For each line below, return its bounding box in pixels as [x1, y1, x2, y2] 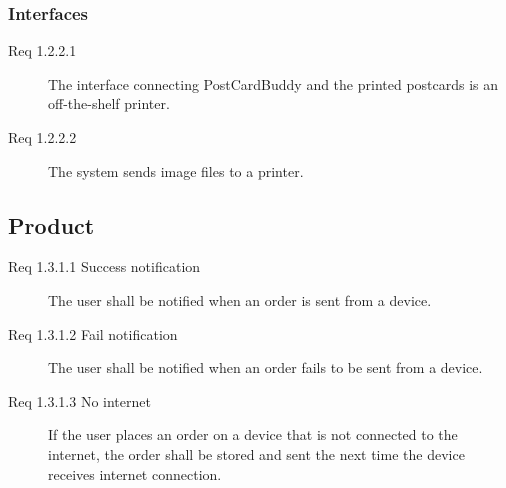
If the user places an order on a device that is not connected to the [48, 424, 458, 445]
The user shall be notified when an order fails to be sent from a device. [48, 357, 483, 378]
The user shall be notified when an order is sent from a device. [48, 289, 432, 310]
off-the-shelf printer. [48, 93, 170, 114]
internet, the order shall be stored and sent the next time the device [48, 443, 465, 464]
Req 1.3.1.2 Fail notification [8, 323, 178, 344]
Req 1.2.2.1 [8, 40, 77, 61]
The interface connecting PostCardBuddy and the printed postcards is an [48, 73, 499, 94]
